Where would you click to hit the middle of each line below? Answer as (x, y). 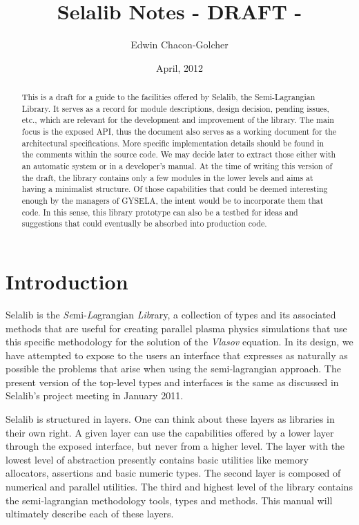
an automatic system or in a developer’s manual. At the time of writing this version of (177, 166)
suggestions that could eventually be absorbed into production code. (144, 223)
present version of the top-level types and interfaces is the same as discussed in (172, 382)
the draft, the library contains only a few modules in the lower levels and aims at (167, 177)
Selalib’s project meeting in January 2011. (95, 395)
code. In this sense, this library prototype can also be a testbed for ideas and (160, 212)
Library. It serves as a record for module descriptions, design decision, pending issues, (175, 108)
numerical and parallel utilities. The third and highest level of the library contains (179, 487)
